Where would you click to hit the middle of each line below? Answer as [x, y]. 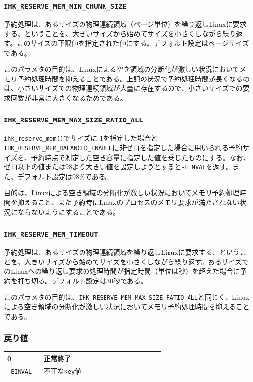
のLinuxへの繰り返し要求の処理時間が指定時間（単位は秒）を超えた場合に [122, 271]
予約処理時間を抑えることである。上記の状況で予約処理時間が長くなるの [134, 78]
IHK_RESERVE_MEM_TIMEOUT [51, 234]
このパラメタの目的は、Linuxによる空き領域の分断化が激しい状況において [122, 69]
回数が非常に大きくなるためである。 [69, 97]
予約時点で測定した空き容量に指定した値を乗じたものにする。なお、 [140, 157]
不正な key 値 [63, 371]
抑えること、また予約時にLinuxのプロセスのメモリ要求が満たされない [128, 202]
